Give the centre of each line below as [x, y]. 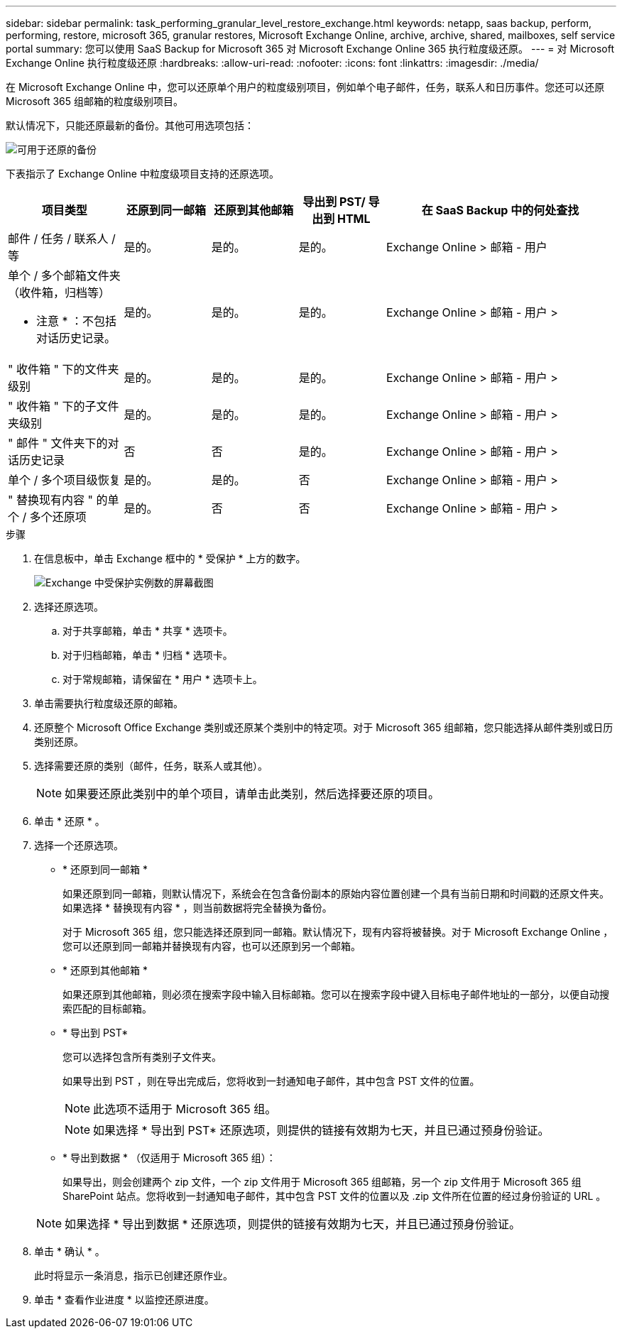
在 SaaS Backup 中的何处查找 [500, 210]
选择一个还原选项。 [79, 845]
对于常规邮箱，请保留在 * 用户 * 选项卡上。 [163, 679]
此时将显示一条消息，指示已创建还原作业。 [133, 1275]
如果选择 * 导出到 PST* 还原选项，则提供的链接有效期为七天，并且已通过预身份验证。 [321, 1130]
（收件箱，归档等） [59, 293]
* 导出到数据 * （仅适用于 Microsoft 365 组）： [169, 1158]
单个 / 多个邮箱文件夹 [64, 275]
